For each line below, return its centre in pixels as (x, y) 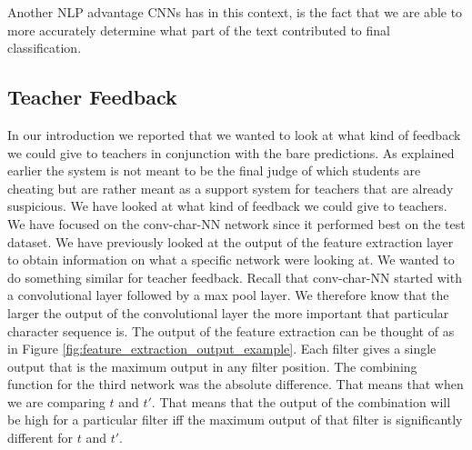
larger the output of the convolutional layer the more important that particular (228, 312)
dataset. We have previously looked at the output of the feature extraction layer (231, 241)
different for (40, 438)
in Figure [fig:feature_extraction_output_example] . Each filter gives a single (222, 349)
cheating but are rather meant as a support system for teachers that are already (231, 188)
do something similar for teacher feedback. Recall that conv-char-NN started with (235, 277)
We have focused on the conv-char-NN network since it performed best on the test (236, 223)
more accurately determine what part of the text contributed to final (199, 30)
